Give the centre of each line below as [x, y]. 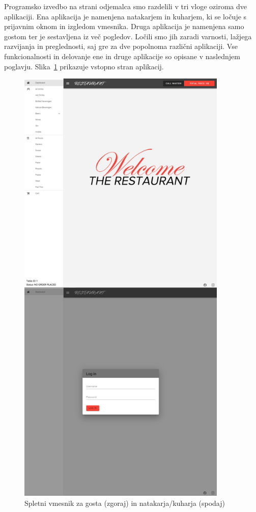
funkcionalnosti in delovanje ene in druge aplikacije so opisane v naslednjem [122, 56]
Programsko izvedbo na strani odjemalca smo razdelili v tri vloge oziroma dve [126, 6]
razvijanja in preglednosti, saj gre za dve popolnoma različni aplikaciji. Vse [121, 46]
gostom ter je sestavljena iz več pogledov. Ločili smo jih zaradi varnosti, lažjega [128, 36]
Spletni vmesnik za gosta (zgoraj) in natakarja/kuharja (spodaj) [125, 503]
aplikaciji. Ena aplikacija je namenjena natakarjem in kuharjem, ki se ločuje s [125, 16]
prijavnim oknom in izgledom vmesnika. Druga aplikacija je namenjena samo [124, 26]
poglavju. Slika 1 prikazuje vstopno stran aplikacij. [84, 66]
